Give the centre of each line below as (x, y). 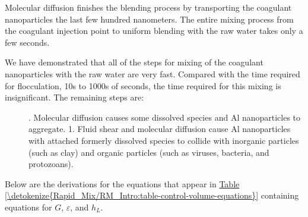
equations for (28, 207)
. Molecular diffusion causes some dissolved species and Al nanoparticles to (165, 117)
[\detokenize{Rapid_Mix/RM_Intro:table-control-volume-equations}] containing (152, 195)
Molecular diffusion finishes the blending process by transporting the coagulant (148, 7)
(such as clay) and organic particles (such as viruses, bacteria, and (149, 152)
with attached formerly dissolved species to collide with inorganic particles (164, 140)
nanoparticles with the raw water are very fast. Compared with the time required (153, 73)
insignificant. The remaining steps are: (74, 97)
